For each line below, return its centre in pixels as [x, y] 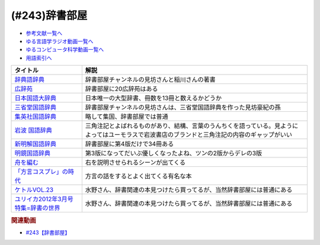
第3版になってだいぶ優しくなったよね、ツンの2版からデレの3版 [174, 153]
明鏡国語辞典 [32, 153]
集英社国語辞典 [35, 117]
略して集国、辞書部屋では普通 [127, 117]
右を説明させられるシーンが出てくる [135, 163]
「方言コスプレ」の [41, 172]
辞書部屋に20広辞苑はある [121, 89]
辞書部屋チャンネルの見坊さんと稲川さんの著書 [150, 80]
